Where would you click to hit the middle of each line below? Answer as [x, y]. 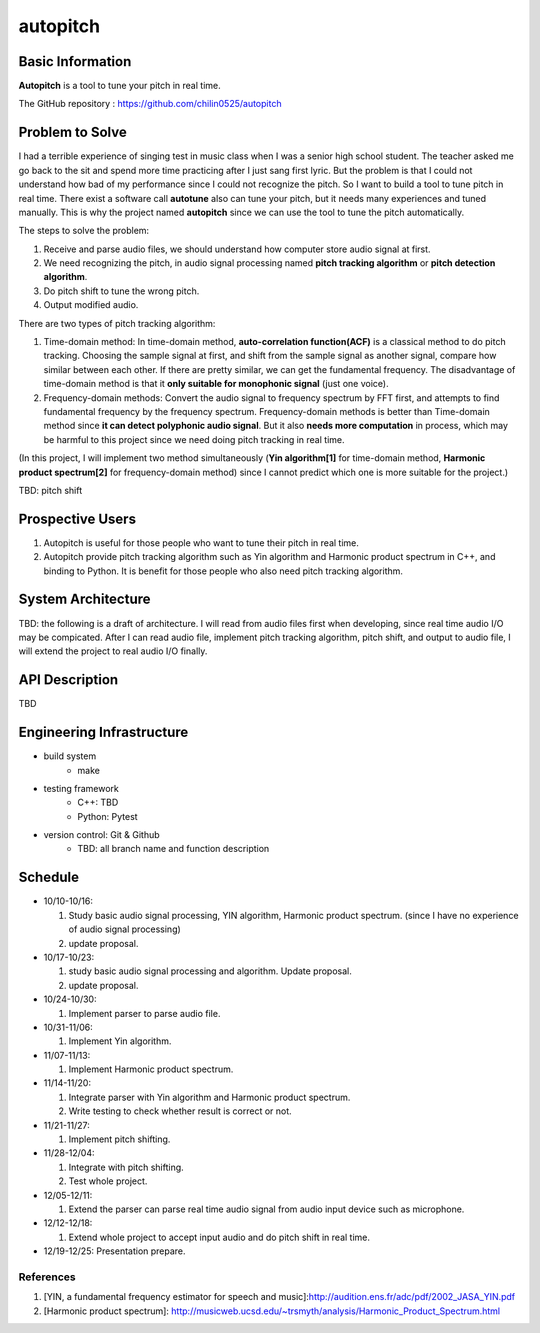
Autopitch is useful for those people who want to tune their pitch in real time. [201, 542]
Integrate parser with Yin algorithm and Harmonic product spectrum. [209, 1097]
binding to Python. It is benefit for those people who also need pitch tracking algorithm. [223, 571]
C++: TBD [98, 802]
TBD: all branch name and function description [173, 849]
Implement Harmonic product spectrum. [151, 1069]
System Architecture [84, 599]
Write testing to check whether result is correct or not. [180, 1111]
